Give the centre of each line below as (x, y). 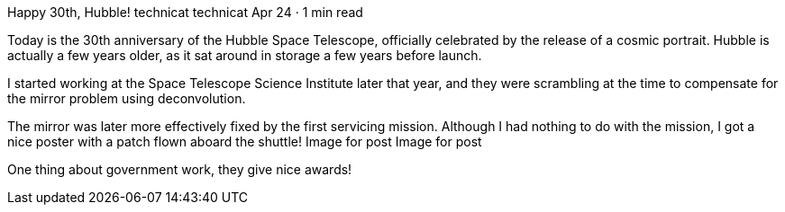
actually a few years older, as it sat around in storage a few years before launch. (245, 55)
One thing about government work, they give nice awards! (180, 169)
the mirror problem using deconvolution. (127, 98)
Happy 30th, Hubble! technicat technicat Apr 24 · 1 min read (185, 12)
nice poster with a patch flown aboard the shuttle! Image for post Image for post (245, 141)
